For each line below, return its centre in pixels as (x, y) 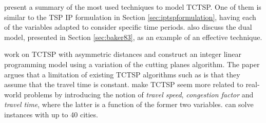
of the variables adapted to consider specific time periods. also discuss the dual (128, 27)
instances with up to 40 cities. (51, 114)
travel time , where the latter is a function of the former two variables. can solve (129, 104)
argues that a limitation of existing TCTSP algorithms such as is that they (122, 74)
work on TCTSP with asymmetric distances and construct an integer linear (123, 54)
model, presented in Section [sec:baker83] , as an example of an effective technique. (133, 37)
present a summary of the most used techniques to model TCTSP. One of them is (133, 7)
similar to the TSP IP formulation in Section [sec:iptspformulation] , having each (130, 17)
